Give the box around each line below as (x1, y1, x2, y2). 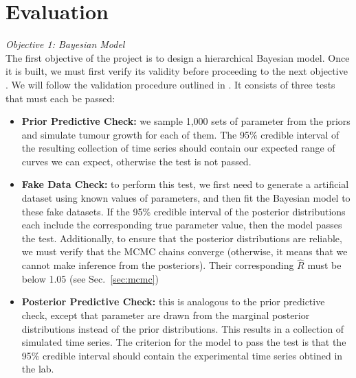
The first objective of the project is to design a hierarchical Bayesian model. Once (5, 50, 350, 64)
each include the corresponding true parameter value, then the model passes (21, 217, 342, 232)
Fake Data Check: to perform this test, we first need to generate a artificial (21, 177, 349, 191)
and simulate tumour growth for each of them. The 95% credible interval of (21, 127, 340, 141)
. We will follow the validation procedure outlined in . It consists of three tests (5, 77, 335, 91)
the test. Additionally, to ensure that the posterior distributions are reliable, (21, 231, 342, 245)
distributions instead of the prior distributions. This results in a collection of (21, 321, 344, 335)
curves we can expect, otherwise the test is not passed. (21, 154, 252, 168)
